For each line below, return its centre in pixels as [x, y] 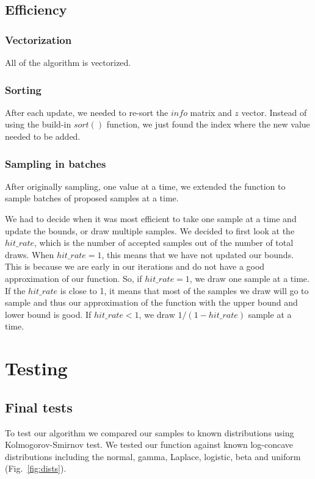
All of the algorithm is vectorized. [68, 62]
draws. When [30, 254]
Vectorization [38, 39]
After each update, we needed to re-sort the [87, 112]
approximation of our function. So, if [74, 278]
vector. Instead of [274, 112]
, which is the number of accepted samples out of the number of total [164, 243]
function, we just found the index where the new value [208, 124]
